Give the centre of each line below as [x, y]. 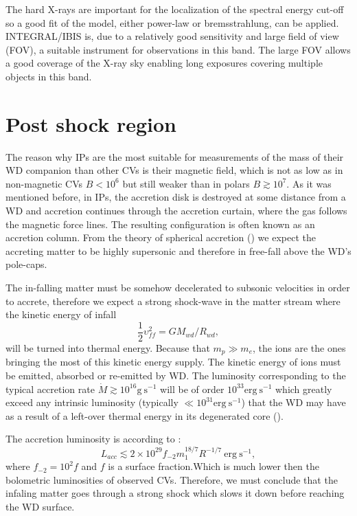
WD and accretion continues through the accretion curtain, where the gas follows [176, 211]
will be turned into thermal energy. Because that [108, 347]
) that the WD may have [293, 402]
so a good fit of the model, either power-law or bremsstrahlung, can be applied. [172, 22]
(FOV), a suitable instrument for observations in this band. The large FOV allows [178, 49]
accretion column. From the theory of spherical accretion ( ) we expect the [161, 237]
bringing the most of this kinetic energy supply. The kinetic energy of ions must [173, 362]
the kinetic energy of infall [61, 314]
